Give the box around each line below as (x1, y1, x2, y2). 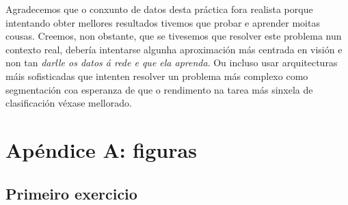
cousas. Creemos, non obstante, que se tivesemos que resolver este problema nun (5, 29, 342, 43)
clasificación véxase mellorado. (5, 96, 132, 110)
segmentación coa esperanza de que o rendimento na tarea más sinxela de (5, 82, 313, 96)
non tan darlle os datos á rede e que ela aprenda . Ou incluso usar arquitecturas (5, 55, 338, 70)
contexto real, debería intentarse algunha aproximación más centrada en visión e (5, 42, 343, 56)
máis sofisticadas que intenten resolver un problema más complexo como (5, 68, 308, 83)
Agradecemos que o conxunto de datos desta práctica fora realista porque (5, 2, 313, 16)
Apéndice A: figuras (5, 135, 197, 163)
